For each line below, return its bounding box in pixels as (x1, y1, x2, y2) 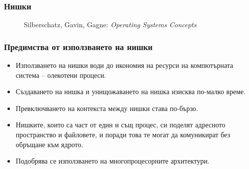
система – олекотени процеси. (15, 69, 106, 80)
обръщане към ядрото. (15, 139, 83, 149)
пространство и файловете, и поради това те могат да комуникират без (15, 129, 230, 139)
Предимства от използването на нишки (4, 40, 153, 53)
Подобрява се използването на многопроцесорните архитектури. (15, 156, 210, 166)
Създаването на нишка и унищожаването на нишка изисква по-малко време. (15, 86, 246, 97)
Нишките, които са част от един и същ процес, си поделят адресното (15, 119, 226, 130)
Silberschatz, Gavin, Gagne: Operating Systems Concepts (24, 19, 197, 30)
